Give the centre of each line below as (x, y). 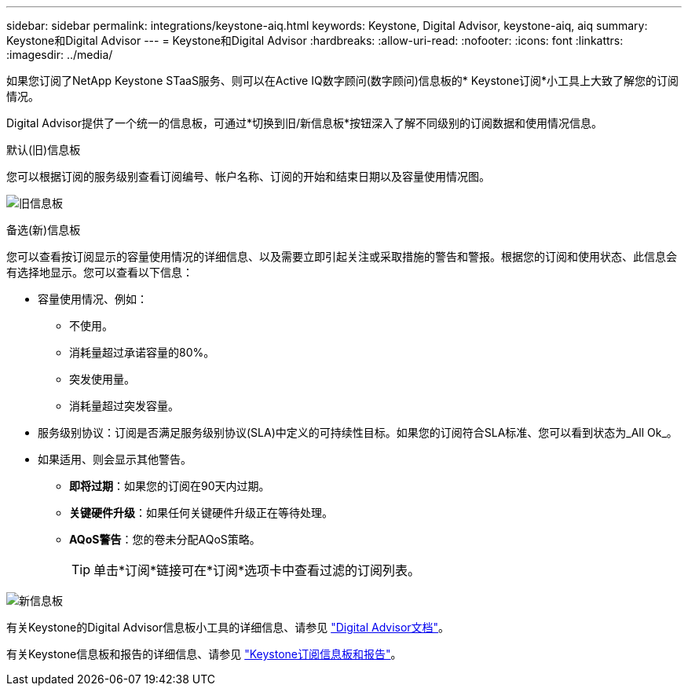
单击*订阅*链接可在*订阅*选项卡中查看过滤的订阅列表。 (257, 570)
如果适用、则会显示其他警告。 (115, 459)
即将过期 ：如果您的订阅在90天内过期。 (170, 486)
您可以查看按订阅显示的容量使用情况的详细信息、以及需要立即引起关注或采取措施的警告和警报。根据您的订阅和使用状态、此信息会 (342, 256)
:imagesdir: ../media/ (60, 55)
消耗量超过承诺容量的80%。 (142, 352)
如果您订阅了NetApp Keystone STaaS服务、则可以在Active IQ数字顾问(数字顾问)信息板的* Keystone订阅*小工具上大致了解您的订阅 (343, 81)
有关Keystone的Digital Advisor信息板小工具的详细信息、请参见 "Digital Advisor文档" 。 (228, 627)
